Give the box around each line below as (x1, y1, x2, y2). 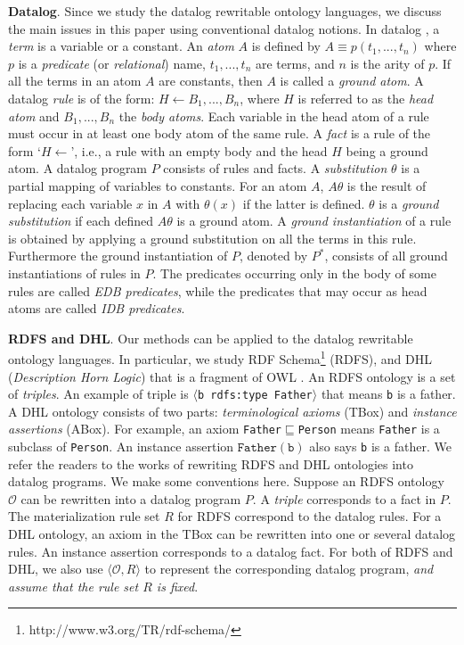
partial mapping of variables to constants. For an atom (8, 176, 307, 194)
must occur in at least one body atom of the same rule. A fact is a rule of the (8, 124, 431, 143)
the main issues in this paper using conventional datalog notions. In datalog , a (8, 19, 440, 37)
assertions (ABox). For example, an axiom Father (8, 419, 282, 438)
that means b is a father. (321, 385, 456, 403)
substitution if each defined (8, 211, 154, 230)
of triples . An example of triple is (8, 385, 189, 403)
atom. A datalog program (8, 159, 148, 178)
